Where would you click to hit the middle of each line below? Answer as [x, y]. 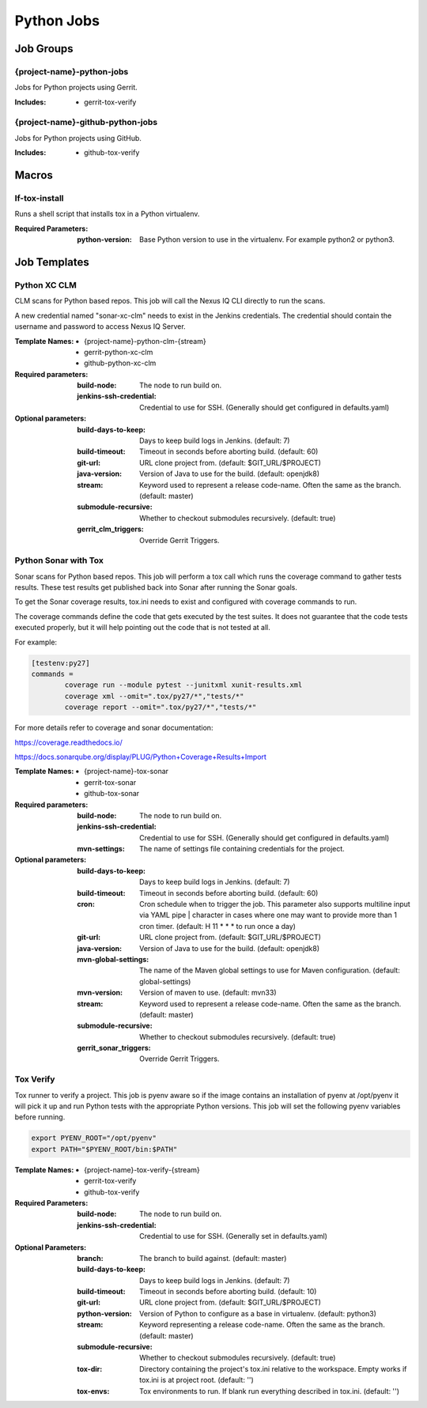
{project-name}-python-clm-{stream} [145, 341]
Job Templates [52, 262]
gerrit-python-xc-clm [119, 352]
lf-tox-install [39, 198]
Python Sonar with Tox [59, 561]
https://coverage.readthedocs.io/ [68, 742]
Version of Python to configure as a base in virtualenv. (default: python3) [258, 1313]
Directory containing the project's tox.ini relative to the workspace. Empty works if [273, 1368]
